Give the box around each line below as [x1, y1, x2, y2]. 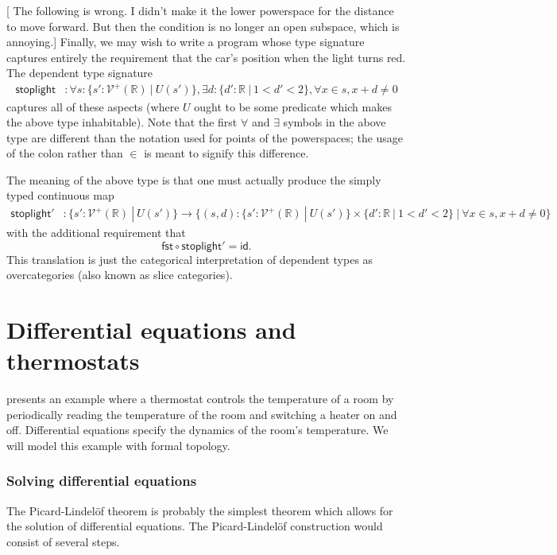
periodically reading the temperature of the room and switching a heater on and [6, 406, 397, 422]
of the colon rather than [6, 145, 123, 161]
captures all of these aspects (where [6, 98, 180, 114]
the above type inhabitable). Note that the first [6, 114, 238, 130]
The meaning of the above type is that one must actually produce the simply [6, 171, 381, 188]
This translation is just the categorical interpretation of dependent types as [6, 250, 373, 267]
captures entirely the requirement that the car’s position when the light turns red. [6, 49, 406, 65]
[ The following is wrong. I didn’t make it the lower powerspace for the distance [6, 2, 394, 18]
